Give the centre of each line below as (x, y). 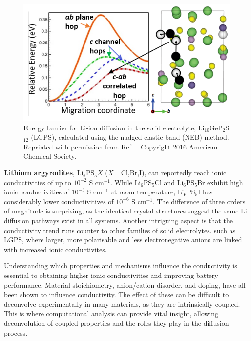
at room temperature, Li (147, 192)
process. (16, 332)
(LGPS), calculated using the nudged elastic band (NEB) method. (130, 137)
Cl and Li (169, 182)
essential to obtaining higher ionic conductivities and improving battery (111, 275)
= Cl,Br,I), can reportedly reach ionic (170, 173)
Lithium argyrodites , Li (44, 173)
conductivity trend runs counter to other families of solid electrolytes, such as (120, 230)
